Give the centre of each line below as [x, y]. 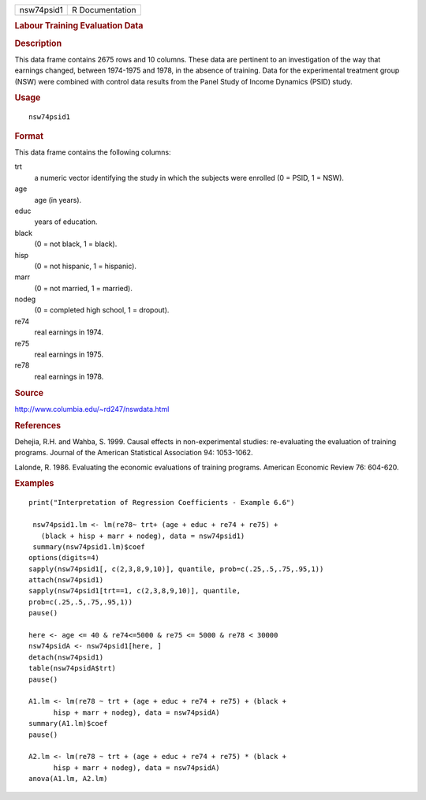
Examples [34, 484]
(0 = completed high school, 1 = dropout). [102, 310]
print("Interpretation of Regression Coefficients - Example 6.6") [162, 503]
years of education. [66, 222]
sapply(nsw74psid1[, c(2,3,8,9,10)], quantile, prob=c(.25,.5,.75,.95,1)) [176, 569]
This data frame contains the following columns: [93, 152]
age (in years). [58, 200]
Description [38, 43]
